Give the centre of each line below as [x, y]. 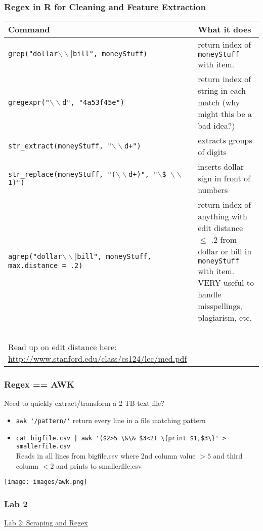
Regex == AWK [39, 384]
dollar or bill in [225, 251]
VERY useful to [226, 283]
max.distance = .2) [46, 266]
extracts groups [225, 140]
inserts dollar [221, 167]
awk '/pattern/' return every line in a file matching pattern [111, 420]
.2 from [224, 240]
